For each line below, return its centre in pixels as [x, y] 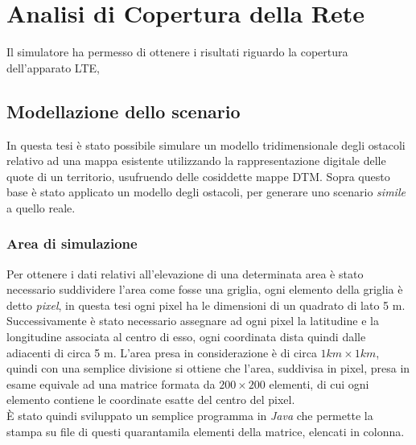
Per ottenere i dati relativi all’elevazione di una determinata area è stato [185, 273]
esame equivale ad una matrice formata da [111, 383]
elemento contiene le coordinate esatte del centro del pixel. [151, 400]
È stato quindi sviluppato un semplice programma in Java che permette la [190, 416]
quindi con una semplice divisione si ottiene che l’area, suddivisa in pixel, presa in [208, 368]
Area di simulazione [72, 243]
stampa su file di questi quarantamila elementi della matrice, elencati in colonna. [206, 431]
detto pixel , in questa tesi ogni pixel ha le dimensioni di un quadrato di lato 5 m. [206, 305]
